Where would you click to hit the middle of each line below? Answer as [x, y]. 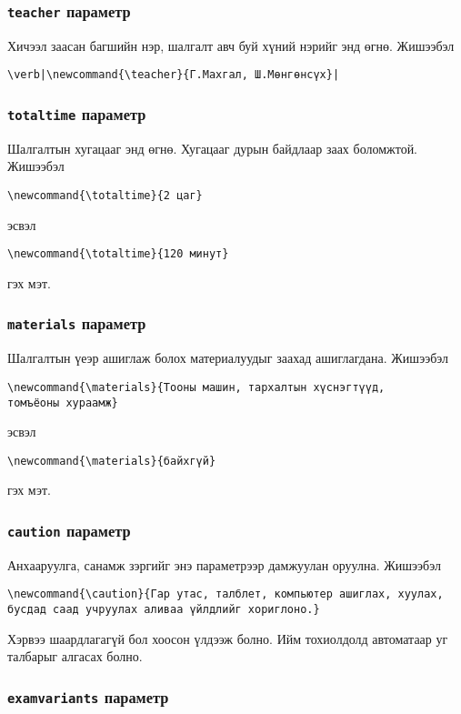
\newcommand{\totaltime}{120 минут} [118, 254]
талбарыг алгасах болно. [75, 656]
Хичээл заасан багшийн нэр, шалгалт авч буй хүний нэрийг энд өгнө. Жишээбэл [231, 45]
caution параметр [69, 530]
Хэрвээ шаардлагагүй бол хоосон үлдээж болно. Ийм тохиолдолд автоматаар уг [228, 638]
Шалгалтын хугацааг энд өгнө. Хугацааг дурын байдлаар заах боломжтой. [213, 148]
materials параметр [77, 323]
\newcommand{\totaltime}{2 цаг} [105, 196]
